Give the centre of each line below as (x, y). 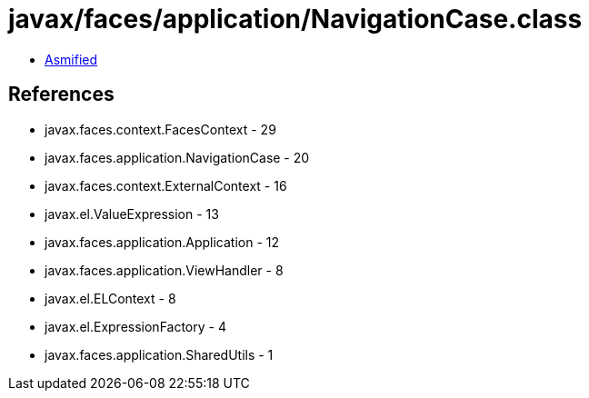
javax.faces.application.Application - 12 (162, 242)
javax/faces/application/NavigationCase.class (295, 19)
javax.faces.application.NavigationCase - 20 (177, 157)
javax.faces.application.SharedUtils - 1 (159, 354)
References (61, 95)
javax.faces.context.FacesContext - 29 (160, 129)
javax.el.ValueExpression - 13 (132, 214)
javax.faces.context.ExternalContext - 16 (166, 185)
